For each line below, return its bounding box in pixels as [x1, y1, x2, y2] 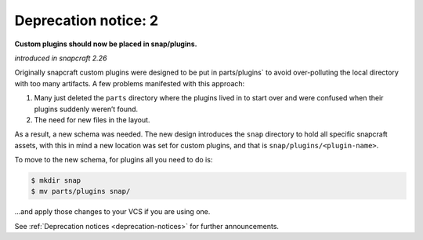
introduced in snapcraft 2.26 [14, 53, 107, 63]
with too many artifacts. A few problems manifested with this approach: [14, 78, 245, 88]
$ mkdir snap [31, 176, 81, 185]
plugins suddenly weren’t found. [34, 104, 139, 114]
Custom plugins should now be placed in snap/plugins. [14, 39, 197, 49]
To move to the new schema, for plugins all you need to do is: [14, 155, 213, 165]
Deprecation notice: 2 [14, 12, 159, 29]
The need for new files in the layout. [34, 115, 150, 125]
